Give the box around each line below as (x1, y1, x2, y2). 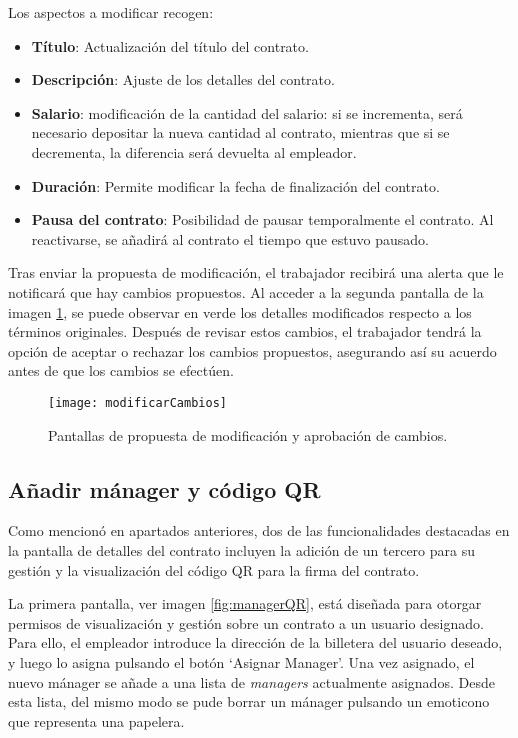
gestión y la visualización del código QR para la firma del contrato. (8, 559, 420, 580)
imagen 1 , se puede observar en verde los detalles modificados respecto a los (8, 301, 472, 322)
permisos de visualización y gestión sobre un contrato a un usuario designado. (8, 612, 484, 633)
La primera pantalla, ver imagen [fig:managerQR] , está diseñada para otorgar (8, 593, 482, 614)
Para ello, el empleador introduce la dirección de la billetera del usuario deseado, (8, 632, 503, 653)
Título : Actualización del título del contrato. (31, 35, 309, 56)
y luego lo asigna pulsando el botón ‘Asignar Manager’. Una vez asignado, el (8, 651, 475, 672)
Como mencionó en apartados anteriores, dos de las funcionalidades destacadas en (8, 520, 510, 541)
